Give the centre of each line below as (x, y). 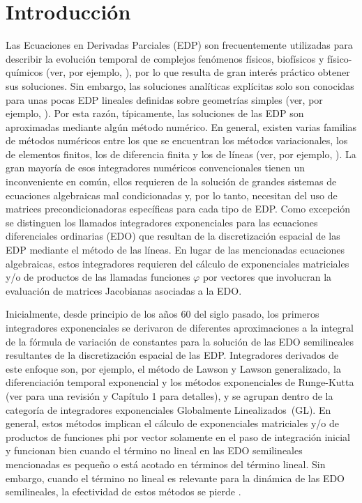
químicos (24, 72)
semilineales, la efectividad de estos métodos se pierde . (123, 492)
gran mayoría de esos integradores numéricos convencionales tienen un (156, 168)
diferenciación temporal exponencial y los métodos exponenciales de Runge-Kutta (180, 382)
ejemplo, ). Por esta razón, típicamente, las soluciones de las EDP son (155, 113)
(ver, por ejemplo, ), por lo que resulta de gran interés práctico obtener (198, 72)
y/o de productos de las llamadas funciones (98, 277)
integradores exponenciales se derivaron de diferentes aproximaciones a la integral (180, 327)
